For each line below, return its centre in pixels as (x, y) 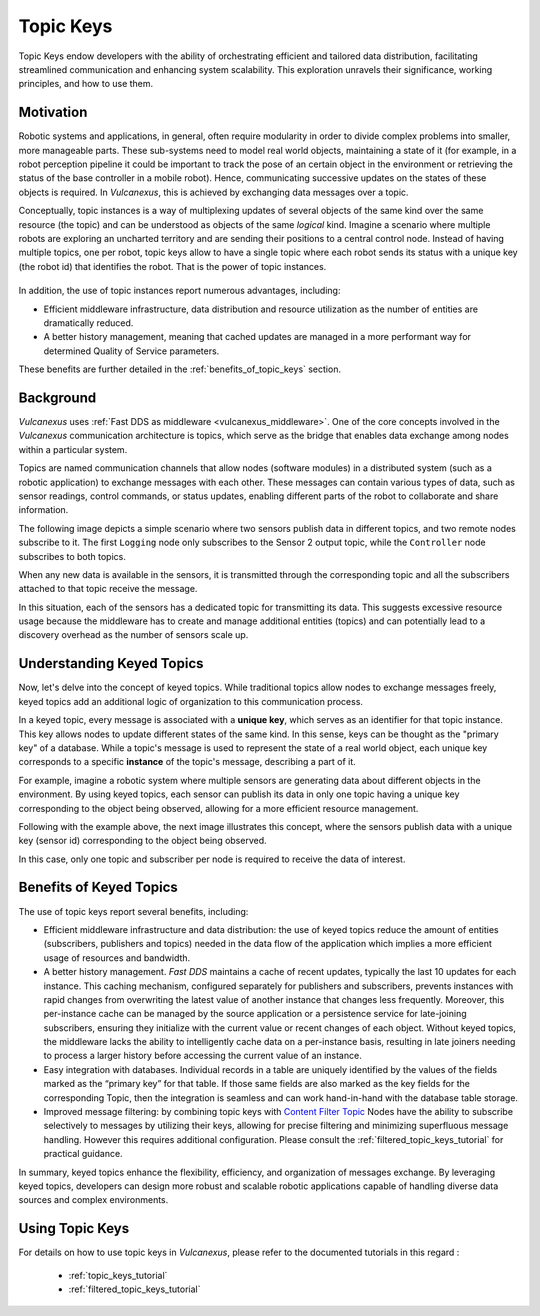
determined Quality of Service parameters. (131, 351)
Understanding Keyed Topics (111, 663)
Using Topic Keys (74, 1228)
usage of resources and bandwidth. (117, 957)
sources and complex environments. (93, 1200)
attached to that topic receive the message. (108, 589)
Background (57, 397)
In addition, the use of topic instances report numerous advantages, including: (179, 291)
